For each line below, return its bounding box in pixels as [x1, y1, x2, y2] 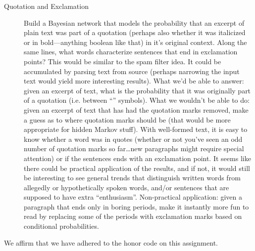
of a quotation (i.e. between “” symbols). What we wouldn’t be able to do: [24, 95, 250, 105]
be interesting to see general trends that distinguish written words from [24, 172, 241, 183]
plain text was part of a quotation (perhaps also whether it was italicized [24, 27, 246, 38]
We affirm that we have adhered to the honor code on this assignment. [4, 237, 218, 248]
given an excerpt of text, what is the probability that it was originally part [24, 85, 251, 95]
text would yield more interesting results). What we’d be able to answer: [24, 76, 244, 86]
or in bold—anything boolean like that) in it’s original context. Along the [24, 37, 247, 47]
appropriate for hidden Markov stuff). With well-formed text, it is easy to [24, 124, 248, 134]
